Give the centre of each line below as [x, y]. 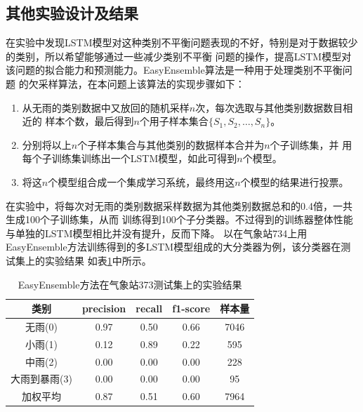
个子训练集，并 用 [311, 144]
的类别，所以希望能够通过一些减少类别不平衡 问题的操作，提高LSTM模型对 [179, 56]
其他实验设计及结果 [72, 13]
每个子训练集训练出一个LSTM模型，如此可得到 [130, 158]
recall [149, 308]
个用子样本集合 [174, 121]
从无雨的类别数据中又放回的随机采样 [106, 107]
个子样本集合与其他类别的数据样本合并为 [171, 144]
